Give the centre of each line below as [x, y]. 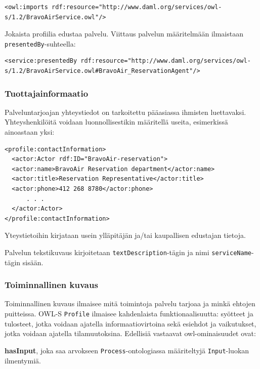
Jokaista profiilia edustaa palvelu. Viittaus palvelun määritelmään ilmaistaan [124, 34]
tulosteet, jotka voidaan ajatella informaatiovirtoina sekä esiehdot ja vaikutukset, [131, 323]
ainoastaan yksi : [30, 132]
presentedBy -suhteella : [40, 43]
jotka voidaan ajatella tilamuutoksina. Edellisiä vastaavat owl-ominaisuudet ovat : [130, 333]
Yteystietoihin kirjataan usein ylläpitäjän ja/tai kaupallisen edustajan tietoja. [125, 235]
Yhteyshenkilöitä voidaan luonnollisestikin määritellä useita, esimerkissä [116, 122]
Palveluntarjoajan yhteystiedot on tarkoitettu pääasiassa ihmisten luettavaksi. [125, 112]
